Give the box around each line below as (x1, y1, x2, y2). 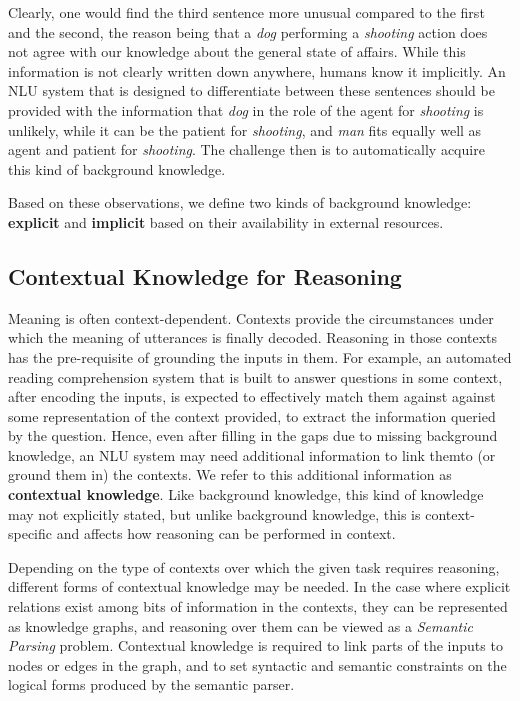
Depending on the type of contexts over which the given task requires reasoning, (8, 556, 500, 577)
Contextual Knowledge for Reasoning (8, 260, 402, 291)
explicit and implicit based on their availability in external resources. (8, 211, 444, 232)
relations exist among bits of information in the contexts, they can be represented (8, 596, 508, 617)
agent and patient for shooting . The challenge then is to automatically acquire (8, 139, 485, 160)
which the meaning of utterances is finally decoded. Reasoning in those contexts (8, 327, 498, 348)
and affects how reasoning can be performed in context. (56, 523, 396, 544)
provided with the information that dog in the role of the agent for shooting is (8, 99, 484, 120)
